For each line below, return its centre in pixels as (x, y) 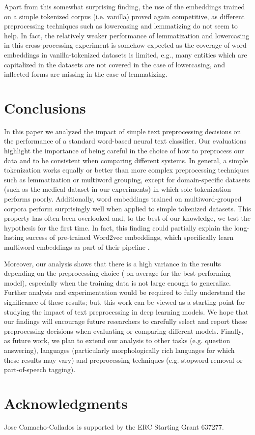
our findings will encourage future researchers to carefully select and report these (126, 321)
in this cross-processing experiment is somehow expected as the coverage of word (125, 45)
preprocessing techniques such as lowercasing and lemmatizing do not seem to (121, 26)
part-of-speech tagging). (40, 369)
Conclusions (45, 107)
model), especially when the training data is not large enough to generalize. (117, 282)
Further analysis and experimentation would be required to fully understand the (125, 292)
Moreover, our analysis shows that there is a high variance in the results (113, 263)
